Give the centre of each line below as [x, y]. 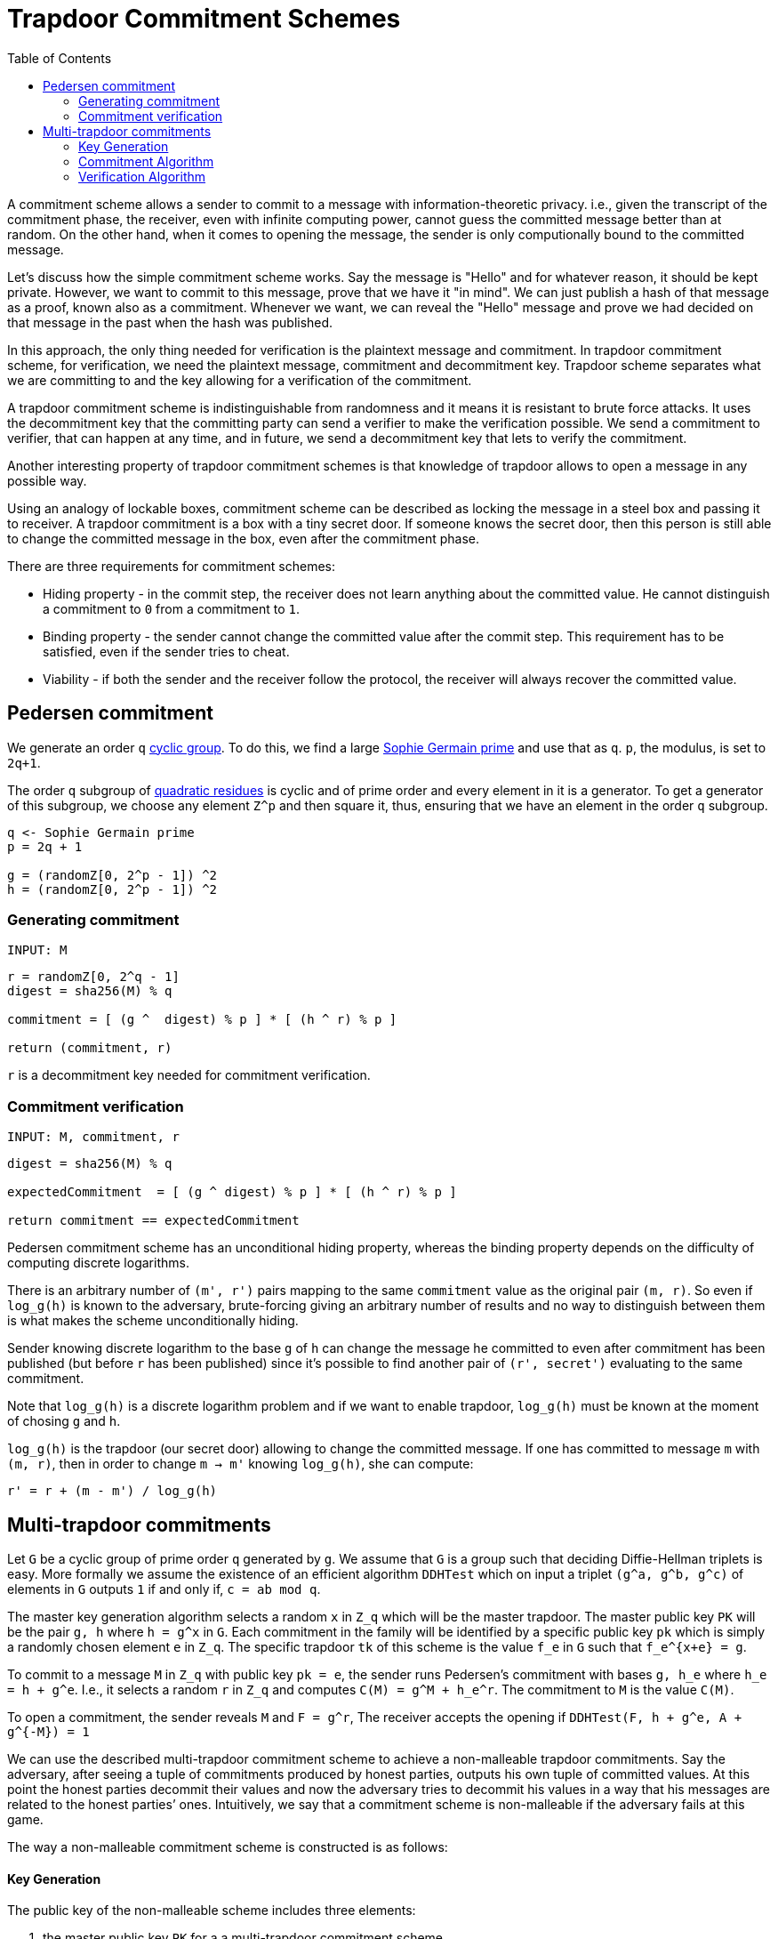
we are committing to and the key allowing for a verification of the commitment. [240, 380]
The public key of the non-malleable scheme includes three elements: [212, 1911]
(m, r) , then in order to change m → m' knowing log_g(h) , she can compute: [241, 1464]
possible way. [47, 480]
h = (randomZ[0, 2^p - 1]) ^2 [112, 889]
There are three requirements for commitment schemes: [172, 566]
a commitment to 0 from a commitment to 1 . [172, 608]
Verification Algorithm [142, 176]
